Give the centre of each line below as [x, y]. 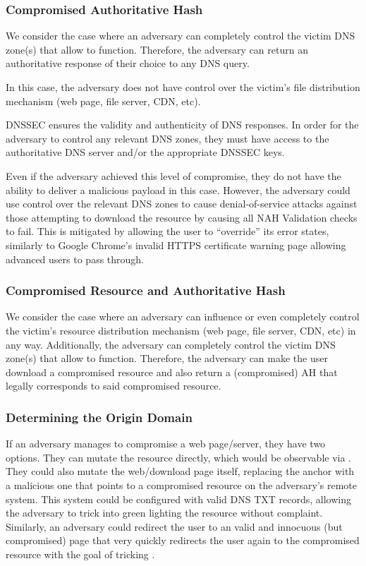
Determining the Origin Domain [99, 417]
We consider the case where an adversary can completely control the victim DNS [181, 36]
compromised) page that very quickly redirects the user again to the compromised [183, 540]
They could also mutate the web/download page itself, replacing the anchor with [180, 471]
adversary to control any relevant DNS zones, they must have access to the [167, 138]
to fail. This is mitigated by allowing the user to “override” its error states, [167, 231]
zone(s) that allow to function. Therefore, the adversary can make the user [167, 358]
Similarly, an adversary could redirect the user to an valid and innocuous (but [174, 526]
